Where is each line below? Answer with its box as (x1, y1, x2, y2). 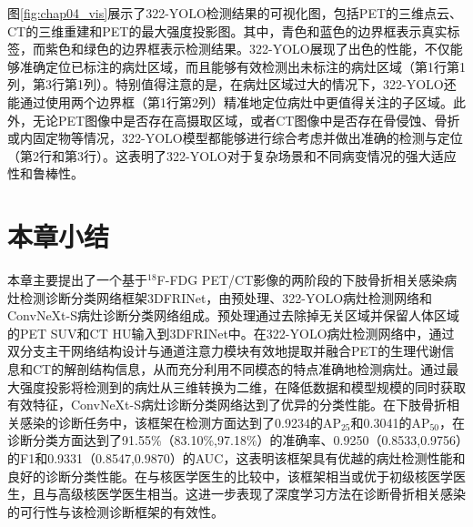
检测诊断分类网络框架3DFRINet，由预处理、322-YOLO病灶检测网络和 (19, 288, 433, 307)
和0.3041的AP (350, 412, 430, 431)
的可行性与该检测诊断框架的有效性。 (7, 502, 224, 521)
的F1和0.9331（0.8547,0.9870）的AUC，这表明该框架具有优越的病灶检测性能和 (7, 449, 466, 467)
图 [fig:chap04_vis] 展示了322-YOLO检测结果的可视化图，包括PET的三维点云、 (7, 4, 463, 22)
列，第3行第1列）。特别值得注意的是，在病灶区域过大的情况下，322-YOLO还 (7, 75, 457, 94)
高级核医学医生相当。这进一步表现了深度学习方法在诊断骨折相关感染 (57, 484, 466, 503)
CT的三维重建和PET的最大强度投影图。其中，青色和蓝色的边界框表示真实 (7, 21, 448, 40)
